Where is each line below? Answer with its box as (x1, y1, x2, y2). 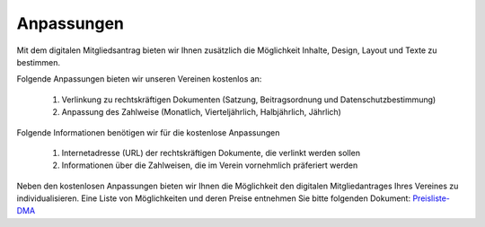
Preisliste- (412, 193, 451, 204)
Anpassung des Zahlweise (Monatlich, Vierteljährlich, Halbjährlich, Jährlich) (61, 107, 341, 118)
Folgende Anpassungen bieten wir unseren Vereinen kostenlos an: (16, 74, 262, 84)
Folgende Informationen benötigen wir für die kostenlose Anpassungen (16, 127, 280, 138)
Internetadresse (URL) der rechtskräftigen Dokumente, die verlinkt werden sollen (61, 147, 361, 158)
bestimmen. (16, 57, 61, 67)
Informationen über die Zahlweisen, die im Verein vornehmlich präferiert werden (61, 160, 358, 170)
